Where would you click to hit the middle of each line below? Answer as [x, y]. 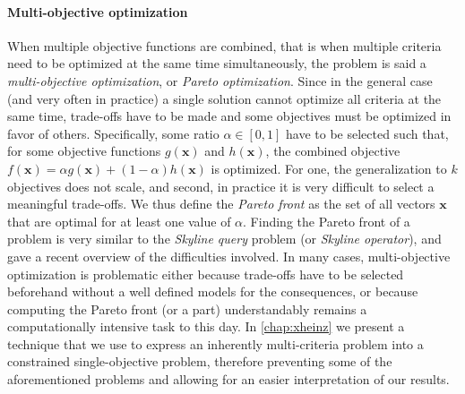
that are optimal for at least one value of [119, 221]
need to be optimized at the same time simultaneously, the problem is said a [217, 63]
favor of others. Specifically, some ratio [113, 133]
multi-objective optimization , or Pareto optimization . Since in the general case [220, 80]
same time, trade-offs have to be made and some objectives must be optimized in [229, 116]
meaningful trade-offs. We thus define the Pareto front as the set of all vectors [221, 204]
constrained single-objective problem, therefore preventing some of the [200, 361]
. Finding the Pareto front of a [327, 221]
